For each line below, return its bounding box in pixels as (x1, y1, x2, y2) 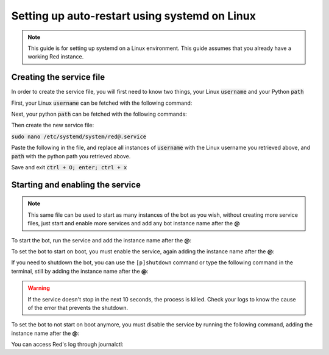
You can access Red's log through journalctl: (11, 341, 124, 348)
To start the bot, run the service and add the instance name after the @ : (11, 236, 192, 244)
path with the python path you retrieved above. (11, 152, 131, 160)
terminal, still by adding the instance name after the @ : (11, 267, 149, 275)
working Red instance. (27, 53, 84, 60)
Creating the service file (11, 72, 105, 82)
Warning (27, 284, 50, 292)
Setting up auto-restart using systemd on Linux (11, 9, 256, 23)
